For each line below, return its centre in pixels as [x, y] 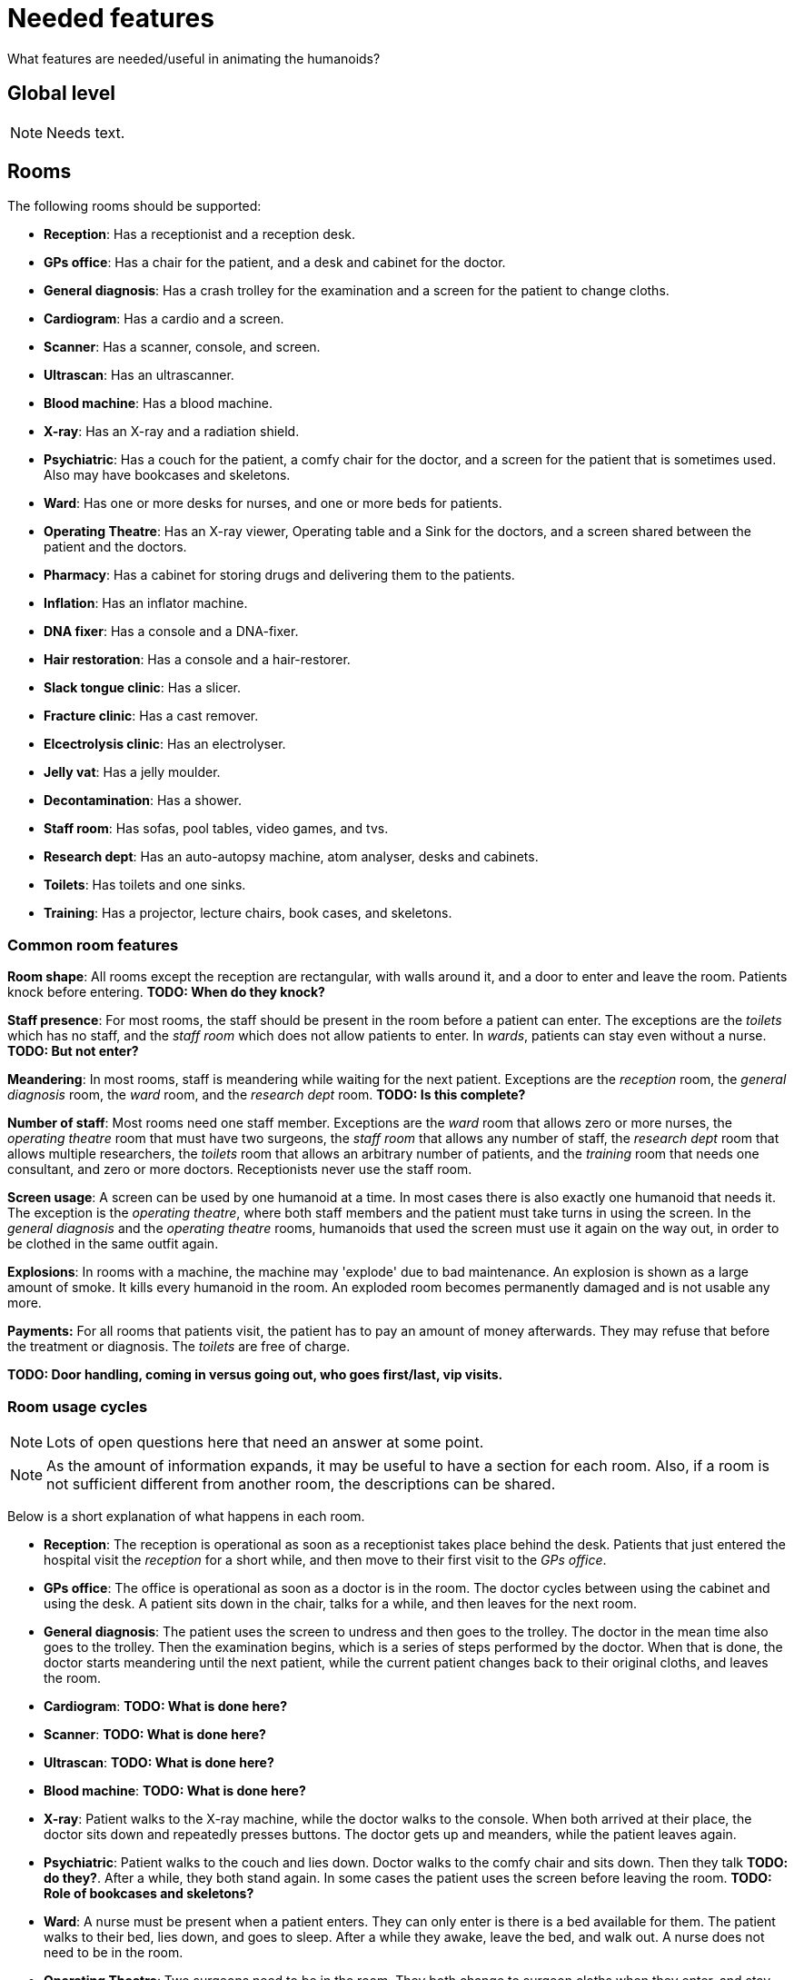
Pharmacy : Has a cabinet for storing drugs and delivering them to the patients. [279, 575]
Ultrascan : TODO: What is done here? [159, 1762]
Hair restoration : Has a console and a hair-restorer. [197, 660]
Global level [61, 94]
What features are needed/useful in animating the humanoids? [194, 58]
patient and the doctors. [115, 547]
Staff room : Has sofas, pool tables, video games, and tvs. [216, 829]
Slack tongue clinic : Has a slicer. [142, 688]
